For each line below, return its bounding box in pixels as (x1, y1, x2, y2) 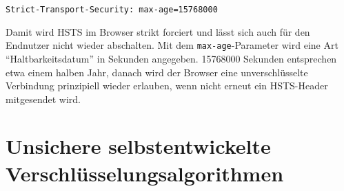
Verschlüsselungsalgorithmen (6, 159, 284, 187)
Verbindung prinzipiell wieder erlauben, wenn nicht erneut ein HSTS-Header (6, 78, 328, 93)
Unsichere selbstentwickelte (6, 132, 271, 160)
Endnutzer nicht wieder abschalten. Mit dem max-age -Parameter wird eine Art (6, 38, 338, 52)
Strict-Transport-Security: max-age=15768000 (6, 5, 218, 14)
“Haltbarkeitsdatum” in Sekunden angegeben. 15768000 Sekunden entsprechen (6, 51, 337, 65)
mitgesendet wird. (6, 91, 81, 106)
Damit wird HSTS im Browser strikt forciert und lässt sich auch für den (6, 24, 310, 38)
